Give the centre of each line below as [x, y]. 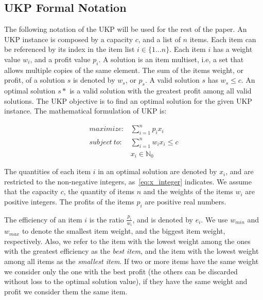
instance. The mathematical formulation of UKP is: [85, 111]
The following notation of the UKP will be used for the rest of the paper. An [126, 29]
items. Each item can [223, 39]
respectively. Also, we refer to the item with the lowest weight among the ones [127, 241]
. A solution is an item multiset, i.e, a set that [171, 59]
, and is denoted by [163, 219]
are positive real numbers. [186, 201]
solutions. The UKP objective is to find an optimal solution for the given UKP [128, 100]
